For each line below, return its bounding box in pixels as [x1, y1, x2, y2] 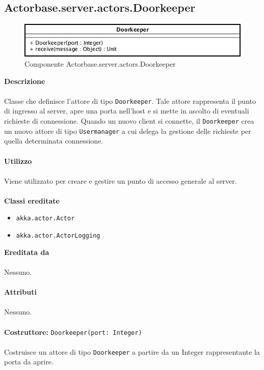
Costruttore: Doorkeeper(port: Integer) [4, 326, 142, 337]
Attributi [4, 287, 37, 297]
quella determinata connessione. [4, 135, 103, 146]
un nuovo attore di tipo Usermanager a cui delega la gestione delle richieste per [4, 125, 251, 136]
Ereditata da [4, 246, 49, 257]
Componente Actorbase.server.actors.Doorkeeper [24, 58, 176, 69]
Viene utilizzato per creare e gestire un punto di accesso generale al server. [4, 175, 237, 186]
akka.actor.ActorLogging [16, 232, 100, 240]
